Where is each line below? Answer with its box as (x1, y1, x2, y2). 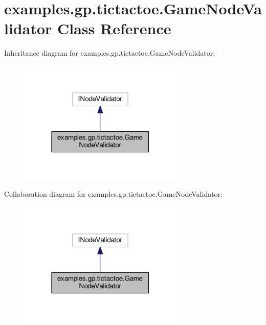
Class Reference (57, 18, 171, 39)
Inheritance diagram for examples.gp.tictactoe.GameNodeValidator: (4, 48, 215, 58)
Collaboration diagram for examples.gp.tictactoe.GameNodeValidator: (4, 189, 223, 199)
